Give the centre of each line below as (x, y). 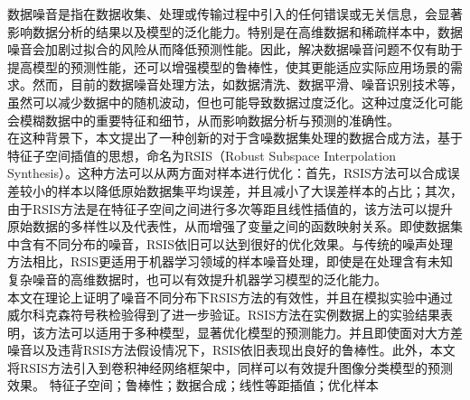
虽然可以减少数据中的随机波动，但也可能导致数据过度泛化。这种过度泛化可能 (235, 102)
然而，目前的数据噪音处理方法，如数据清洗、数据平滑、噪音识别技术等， (247, 84)
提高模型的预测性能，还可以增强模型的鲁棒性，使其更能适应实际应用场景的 (229, 66)
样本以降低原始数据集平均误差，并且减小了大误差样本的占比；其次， (260, 190)
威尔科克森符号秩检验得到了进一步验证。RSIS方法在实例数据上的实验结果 (224, 315)
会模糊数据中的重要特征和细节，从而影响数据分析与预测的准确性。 (203, 120)
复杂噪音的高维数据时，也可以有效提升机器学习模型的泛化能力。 (197, 279)
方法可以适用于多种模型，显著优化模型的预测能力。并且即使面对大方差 (254, 332)
